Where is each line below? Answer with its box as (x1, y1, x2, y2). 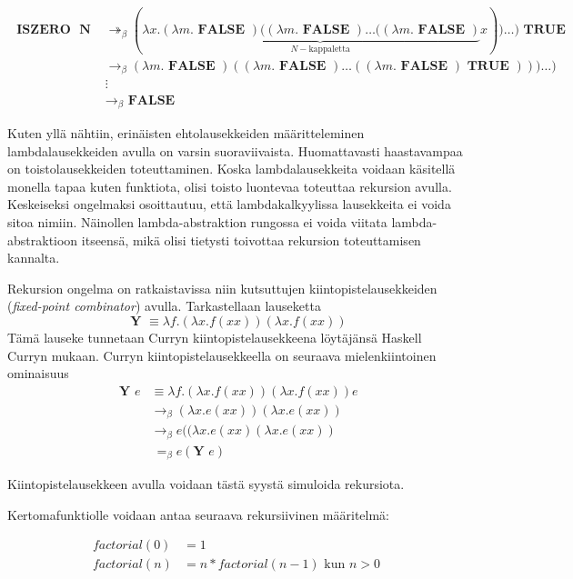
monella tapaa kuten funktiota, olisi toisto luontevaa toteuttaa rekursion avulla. (7, 176, 452, 195)
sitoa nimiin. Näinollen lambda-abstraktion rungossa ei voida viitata (7, 212, 387, 231)
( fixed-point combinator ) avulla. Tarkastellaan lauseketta (7, 296, 321, 315)
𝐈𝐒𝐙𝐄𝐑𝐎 (16, 24, 71, 37)
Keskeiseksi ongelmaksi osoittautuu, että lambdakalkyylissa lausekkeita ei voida (7, 195, 451, 214)
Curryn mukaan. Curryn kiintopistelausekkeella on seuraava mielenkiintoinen (7, 345, 437, 364)
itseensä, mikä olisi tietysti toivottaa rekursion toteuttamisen (81, 230, 421, 249)
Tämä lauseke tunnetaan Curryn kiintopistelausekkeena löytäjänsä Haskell (7, 327, 422, 346)
